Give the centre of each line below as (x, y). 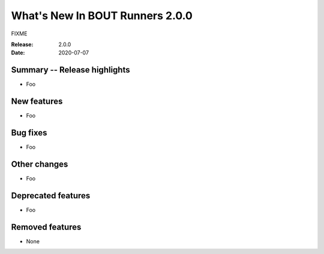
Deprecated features (51, 196)
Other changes (40, 164)
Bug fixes (29, 133)
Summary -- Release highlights (70, 70)
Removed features (46, 227)
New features (37, 102)
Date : (18, 53)
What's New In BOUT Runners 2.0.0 (102, 16)
